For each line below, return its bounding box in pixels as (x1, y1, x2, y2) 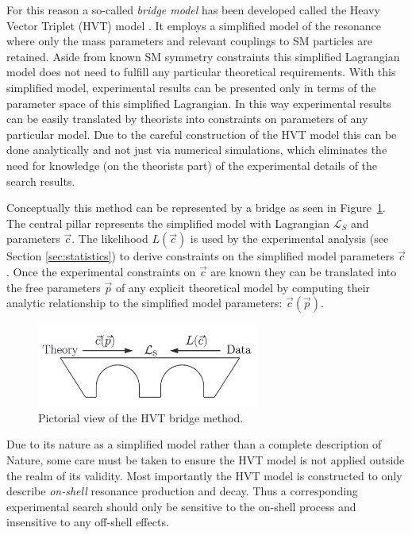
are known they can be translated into (210, 263, 397, 279)
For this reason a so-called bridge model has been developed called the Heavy (6, 2, 380, 17)
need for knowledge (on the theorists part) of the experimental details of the (6, 156, 378, 173)
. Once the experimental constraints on (6, 263, 196, 279)
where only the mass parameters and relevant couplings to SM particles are (6, 33, 373, 49)
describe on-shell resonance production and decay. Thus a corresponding (6, 483, 358, 499)
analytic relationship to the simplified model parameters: (6, 294, 283, 311)
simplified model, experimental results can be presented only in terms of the (6, 79, 376, 95)
